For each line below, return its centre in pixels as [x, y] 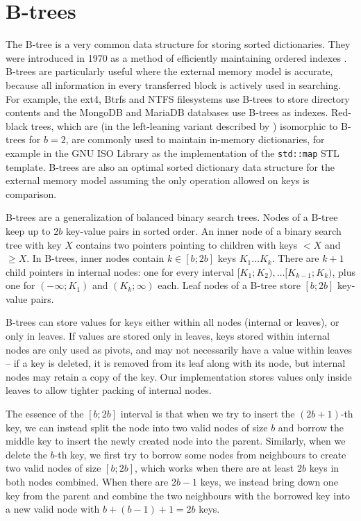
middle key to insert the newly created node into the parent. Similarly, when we [176, 441]
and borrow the [311, 427]
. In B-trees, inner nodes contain [95, 258]
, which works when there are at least [215, 468]
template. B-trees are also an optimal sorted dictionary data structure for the [170, 166]
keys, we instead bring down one [269, 481]
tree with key [34, 244]
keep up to [28, 230]
